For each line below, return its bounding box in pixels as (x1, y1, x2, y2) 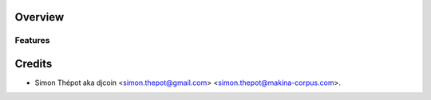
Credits (14, 57, 53, 71)
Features (14, 35, 50, 46)
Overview (14, 10, 65, 24)
